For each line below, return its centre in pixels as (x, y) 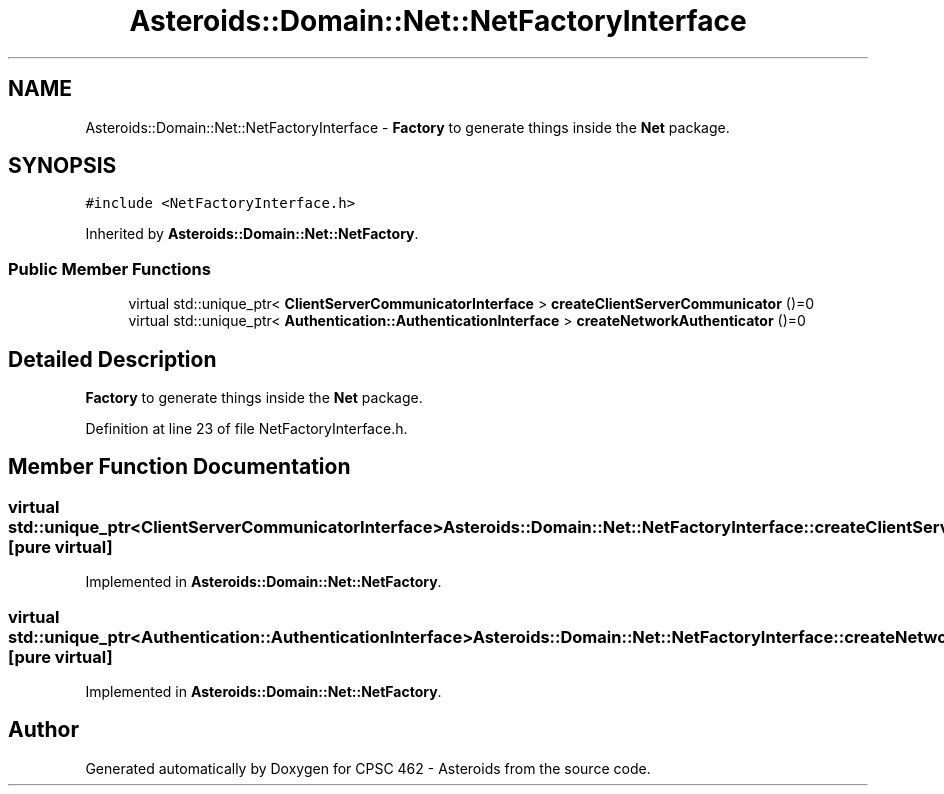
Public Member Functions (109, 268)
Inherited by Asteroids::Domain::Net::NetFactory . (252, 234)
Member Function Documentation (179, 467)
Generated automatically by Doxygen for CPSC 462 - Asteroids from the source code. (368, 768)
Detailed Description (112, 359)
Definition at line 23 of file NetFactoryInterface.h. (246, 429)
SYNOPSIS (62, 166)
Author (43, 730)
